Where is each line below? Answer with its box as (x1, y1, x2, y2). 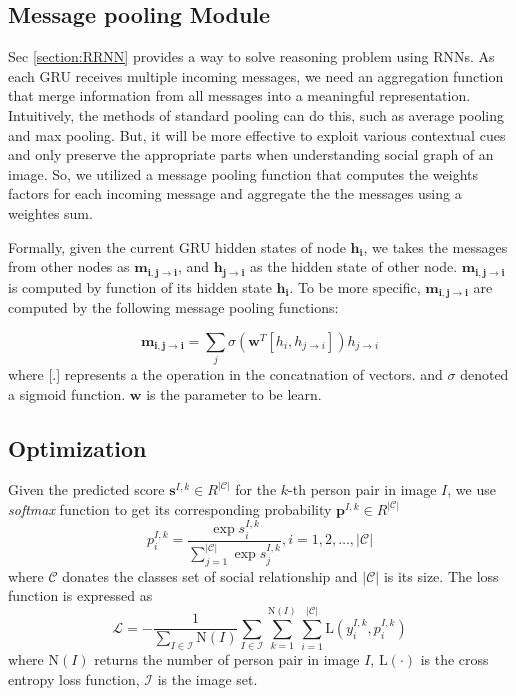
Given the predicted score (8, 479, 165, 500)
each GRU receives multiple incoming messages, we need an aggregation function (8, 65, 504, 86)
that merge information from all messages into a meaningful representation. (8, 85, 471, 106)
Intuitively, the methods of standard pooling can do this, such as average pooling (8, 104, 504, 125)
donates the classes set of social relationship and (62, 565, 358, 586)
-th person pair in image (288, 479, 437, 500)
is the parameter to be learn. (146, 383, 322, 404)
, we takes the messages (363, 236, 508, 257)
